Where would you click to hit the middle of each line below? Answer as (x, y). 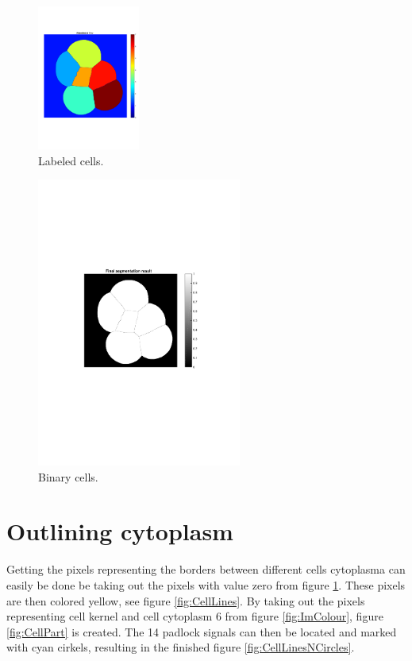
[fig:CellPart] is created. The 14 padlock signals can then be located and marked (202, 631)
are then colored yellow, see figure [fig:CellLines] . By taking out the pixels (186, 600)
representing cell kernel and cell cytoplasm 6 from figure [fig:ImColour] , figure (195, 616)
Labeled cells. (71, 160)
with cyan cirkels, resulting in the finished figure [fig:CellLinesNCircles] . (181, 647)
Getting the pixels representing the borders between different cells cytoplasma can (206, 569)
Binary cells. (68, 476)
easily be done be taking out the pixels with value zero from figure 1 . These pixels (206, 584)
